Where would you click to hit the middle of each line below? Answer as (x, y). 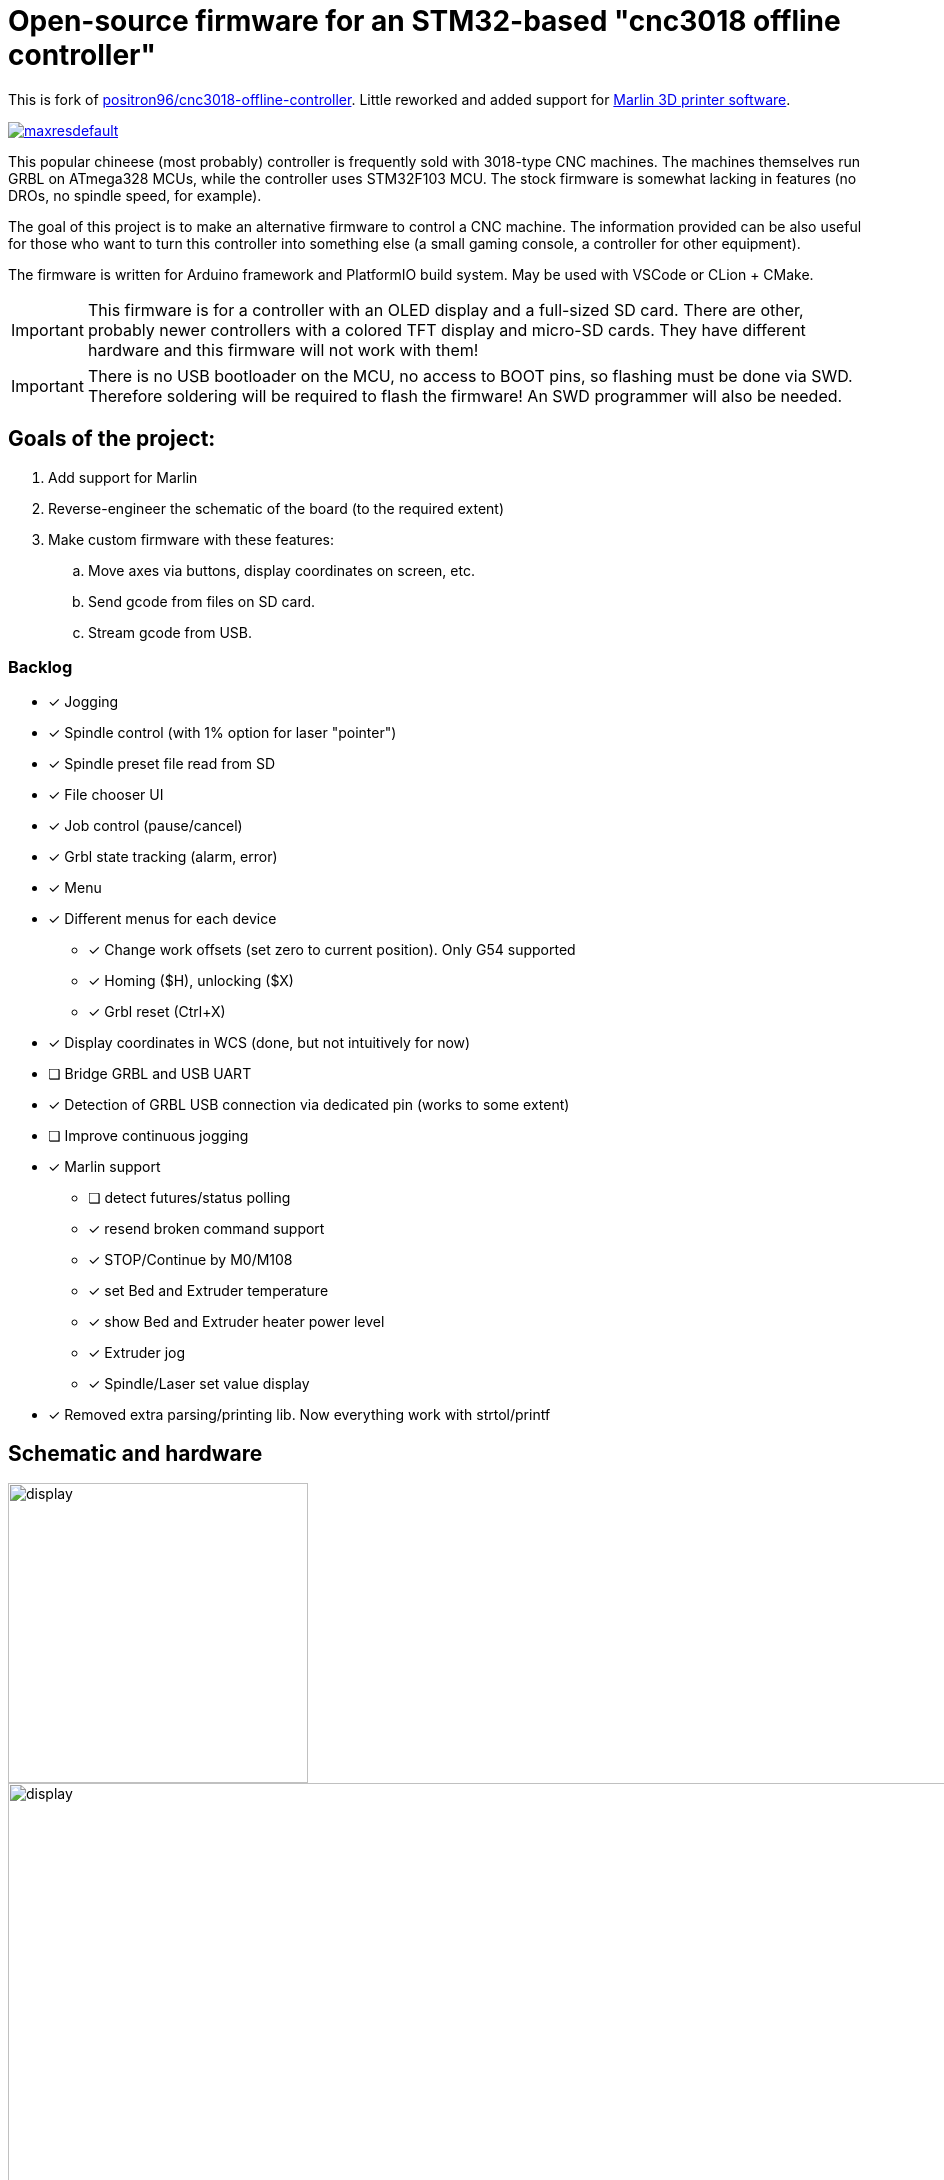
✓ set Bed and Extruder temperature (208, 1291)
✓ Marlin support (104, 1167)
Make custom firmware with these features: (191, 539)
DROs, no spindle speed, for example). (135, 195)
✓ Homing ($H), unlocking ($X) (191, 981)
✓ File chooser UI (106, 795)
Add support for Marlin (123, 477)
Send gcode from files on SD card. (202, 601)
